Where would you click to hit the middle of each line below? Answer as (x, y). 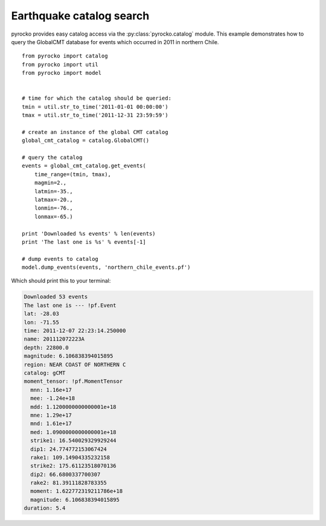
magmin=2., (50, 183)
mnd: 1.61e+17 (51, 424)
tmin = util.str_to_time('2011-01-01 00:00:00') (95, 107)
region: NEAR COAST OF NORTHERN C (75, 364)
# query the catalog (52, 158)
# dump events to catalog (60, 259)
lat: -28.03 (42, 314)
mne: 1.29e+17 (51, 415)
